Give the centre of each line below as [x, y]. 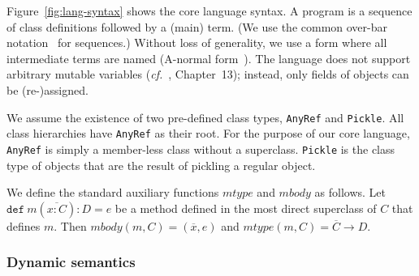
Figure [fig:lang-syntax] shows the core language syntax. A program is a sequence [209, 11]
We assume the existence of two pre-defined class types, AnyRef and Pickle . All [205, 117]
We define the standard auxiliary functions [113, 192]
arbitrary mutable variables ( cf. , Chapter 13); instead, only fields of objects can [208, 74]
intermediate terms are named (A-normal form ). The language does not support [209, 58]
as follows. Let [350, 192]
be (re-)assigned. [48, 89]
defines [24, 225]
